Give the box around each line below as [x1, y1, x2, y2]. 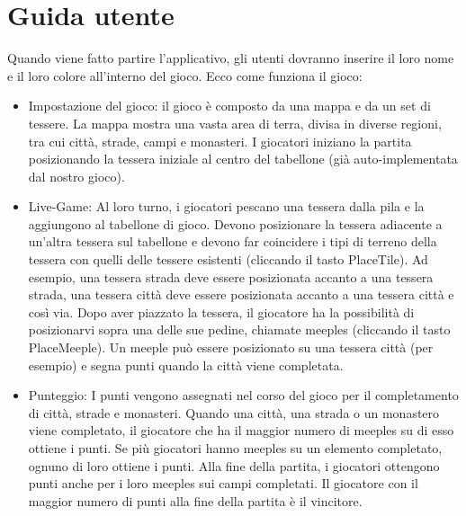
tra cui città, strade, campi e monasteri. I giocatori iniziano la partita [28, 131, 412, 150]
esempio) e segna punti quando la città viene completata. [28, 355, 344, 374]
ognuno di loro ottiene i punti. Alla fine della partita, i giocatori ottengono [28, 456, 440, 475]
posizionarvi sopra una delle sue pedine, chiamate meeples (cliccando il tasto [28, 320, 451, 339]
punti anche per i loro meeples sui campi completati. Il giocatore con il [28, 474, 418, 493]
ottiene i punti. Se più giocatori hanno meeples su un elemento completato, [28, 439, 443, 457]
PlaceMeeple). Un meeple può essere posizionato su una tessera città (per [28, 338, 434, 357]
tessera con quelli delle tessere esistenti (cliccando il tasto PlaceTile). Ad [28, 250, 428, 269]
